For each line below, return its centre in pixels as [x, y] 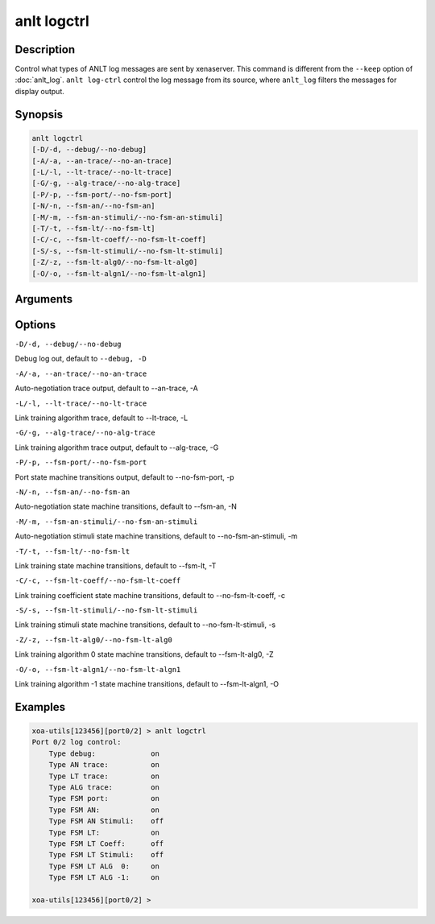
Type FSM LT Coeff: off [106, 844]
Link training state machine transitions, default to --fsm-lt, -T [116, 565]
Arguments [44, 299]
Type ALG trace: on [104, 787]
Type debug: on [104, 753]
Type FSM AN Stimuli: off [106, 821]
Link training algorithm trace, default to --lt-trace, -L [101, 418]
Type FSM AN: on [104, 810]
